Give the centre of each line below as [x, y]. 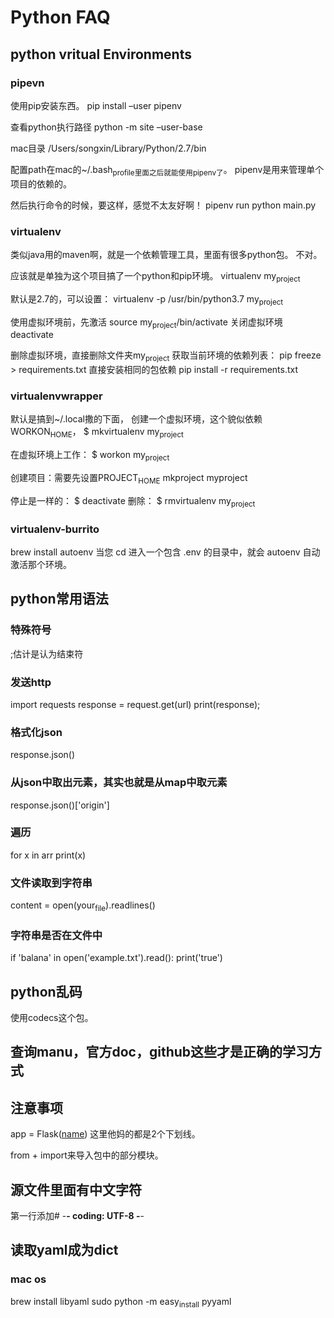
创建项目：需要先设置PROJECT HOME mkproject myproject [129, 479]
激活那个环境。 [41, 564]
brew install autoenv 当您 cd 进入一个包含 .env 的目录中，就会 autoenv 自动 [165, 552]
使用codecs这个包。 [52, 1018]
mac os [28, 1279]
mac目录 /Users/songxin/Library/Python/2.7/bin [108, 148]
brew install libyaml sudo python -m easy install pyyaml [121, 1302]
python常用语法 [59, 599]
